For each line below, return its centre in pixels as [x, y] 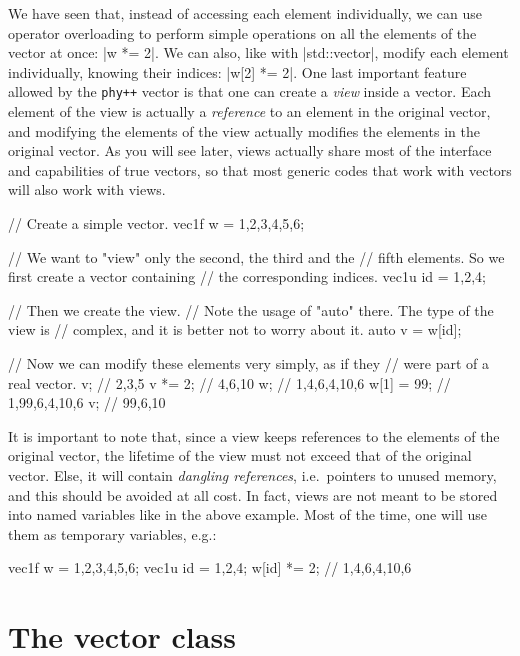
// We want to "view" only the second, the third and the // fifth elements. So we [256, 256]
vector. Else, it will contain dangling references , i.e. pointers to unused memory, [252, 474]
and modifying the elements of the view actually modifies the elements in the [244, 130]
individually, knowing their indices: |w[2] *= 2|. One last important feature [237, 71]
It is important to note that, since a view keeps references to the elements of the [254, 435]
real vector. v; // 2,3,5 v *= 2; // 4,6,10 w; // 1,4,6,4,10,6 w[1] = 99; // [229, 382]
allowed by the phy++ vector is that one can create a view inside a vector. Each [250, 91]
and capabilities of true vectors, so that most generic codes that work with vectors [260, 169]
